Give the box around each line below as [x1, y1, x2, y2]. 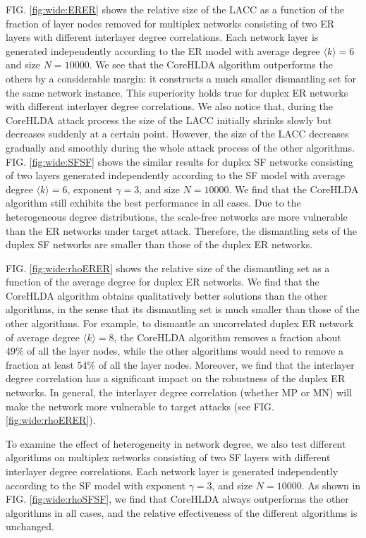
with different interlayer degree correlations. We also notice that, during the [6, 99, 333, 114]
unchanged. [6, 519, 54, 534]
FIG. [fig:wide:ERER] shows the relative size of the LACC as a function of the [6, 2, 344, 16]
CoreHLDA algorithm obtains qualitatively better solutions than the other [6, 288, 328, 302]
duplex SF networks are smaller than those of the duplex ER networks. [6, 237, 313, 252]
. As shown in [301, 477, 361, 492]
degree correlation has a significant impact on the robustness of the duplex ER [6, 371, 346, 386]
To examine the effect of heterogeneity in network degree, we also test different [6, 436, 346, 451]
